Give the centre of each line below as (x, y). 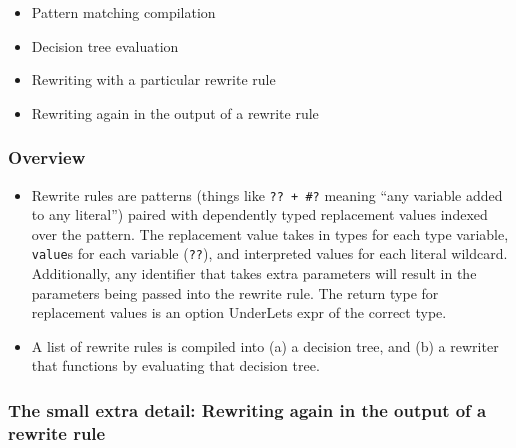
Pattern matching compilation (123, 12)
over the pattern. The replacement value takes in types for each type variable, (270, 233)
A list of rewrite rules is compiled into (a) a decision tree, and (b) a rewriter (265, 345)
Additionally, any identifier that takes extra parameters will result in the (254, 273)
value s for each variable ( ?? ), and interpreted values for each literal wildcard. (269, 253)
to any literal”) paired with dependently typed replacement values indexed (259, 214)
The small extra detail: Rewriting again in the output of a (247, 409)
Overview (47, 157)
